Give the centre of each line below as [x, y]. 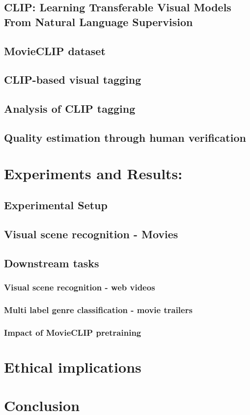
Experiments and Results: [93, 174]
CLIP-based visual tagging [73, 80]
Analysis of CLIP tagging [70, 109]
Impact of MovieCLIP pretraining [73, 332]
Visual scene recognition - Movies [91, 234]
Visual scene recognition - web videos [80, 287]
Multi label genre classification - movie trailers [98, 309]
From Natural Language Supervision [98, 21]
